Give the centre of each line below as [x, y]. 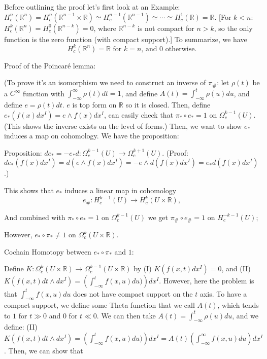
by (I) [143, 268]
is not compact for [166, 28]
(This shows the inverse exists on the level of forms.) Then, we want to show [123, 125]
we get [158, 217]
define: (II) [21, 327]
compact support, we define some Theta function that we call [99, 305]
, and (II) [236, 268]
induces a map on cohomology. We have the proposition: [92, 136]
